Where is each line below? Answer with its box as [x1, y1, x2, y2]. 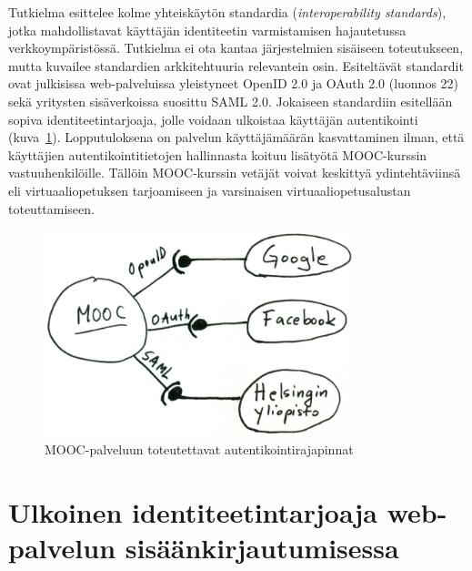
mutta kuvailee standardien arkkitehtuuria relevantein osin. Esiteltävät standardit [8, 56, 464, 75]
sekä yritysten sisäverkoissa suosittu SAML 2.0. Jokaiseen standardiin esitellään [8, 91, 453, 110]
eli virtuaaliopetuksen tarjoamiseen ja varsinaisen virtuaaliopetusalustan [8, 180, 411, 199]
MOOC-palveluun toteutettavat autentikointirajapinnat [45, 439, 354, 458]
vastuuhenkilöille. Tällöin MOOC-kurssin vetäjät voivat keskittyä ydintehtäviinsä [8, 163, 461, 182]
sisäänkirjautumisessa [125, 528, 399, 566]
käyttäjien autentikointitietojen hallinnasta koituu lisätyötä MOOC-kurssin [8, 145, 427, 164]
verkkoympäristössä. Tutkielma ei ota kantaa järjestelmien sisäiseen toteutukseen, [8, 38, 464, 57]
